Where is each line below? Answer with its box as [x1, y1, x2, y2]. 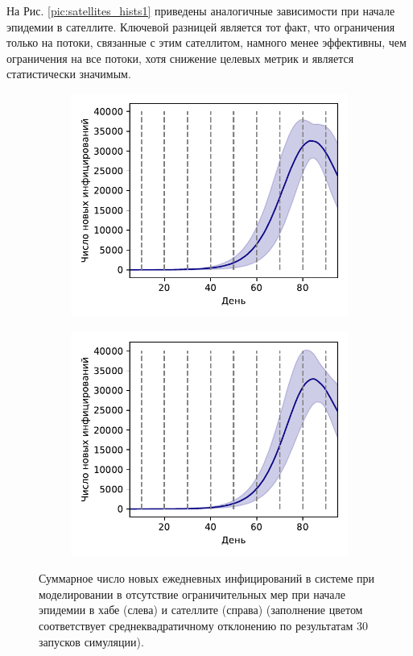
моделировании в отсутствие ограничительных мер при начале [39, 585, 345, 602]
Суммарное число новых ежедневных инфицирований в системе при [39, 570, 375, 587]
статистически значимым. [6, 65, 131, 82]
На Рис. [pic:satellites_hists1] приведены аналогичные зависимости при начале [6, 2, 395, 19]
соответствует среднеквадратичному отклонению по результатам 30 [39, 617, 369, 633]
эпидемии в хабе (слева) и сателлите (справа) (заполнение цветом [39, 601, 363, 618]
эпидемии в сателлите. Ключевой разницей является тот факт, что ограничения [6, 18, 395, 35]
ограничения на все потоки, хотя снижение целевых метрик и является [6, 49, 354, 66]
